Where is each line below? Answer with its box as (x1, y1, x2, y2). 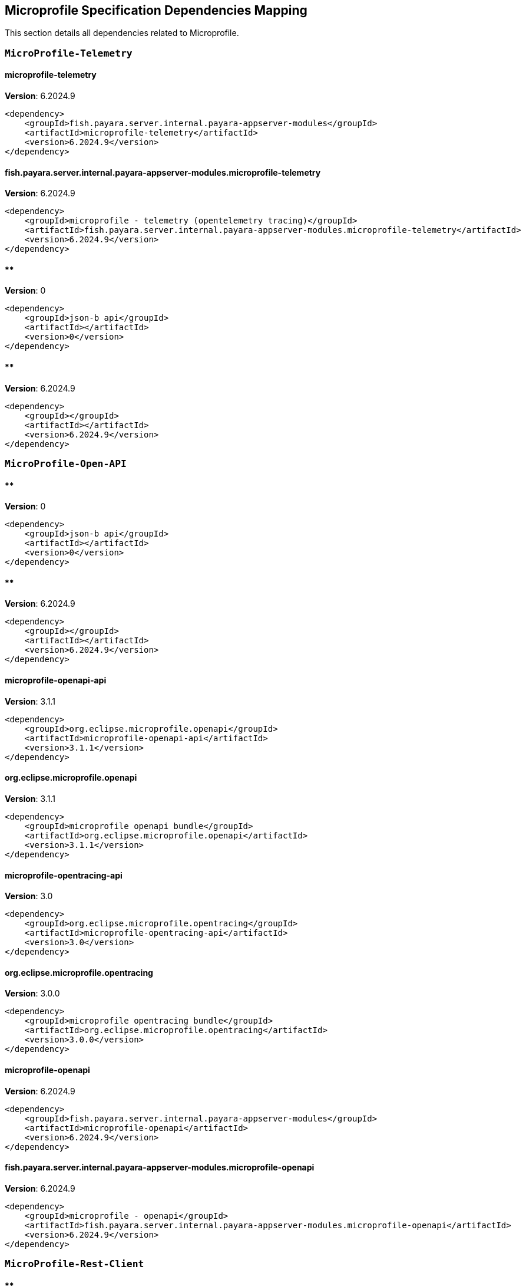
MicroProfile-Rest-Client (5, 1258, 144, 1270)
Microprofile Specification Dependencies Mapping (5, 3, 307, 18)
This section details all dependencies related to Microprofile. (5, 28, 239, 38)
